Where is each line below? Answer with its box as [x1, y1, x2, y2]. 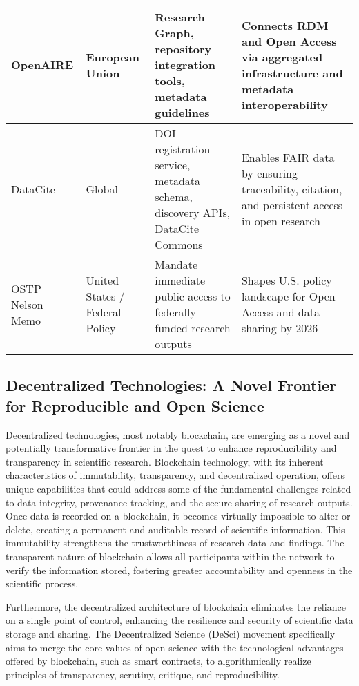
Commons [155, 236, 203, 252]
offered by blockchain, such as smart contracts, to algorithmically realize [6, 654, 311, 668]
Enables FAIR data [241, 149, 335, 165]
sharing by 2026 [241, 320, 318, 336]
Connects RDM [241, 17, 329, 33]
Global [86, 180, 118, 197]
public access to [155, 288, 231, 304]
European [86, 48, 139, 65]
